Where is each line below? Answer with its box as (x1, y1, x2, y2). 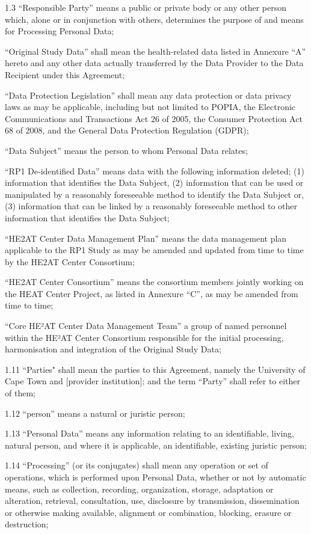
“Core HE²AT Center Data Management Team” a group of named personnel (5, 319, 287, 332)
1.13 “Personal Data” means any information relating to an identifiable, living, (5, 427, 294, 440)
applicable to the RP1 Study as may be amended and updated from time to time (5, 244, 304, 256)
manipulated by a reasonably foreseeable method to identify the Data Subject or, (5, 188, 304, 200)
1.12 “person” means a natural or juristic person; (5, 407, 185, 419)
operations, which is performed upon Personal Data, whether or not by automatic (5, 471, 306, 483)
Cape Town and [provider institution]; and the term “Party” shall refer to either (5, 375, 301, 387)
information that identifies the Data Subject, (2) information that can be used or (5, 176, 304, 189)
